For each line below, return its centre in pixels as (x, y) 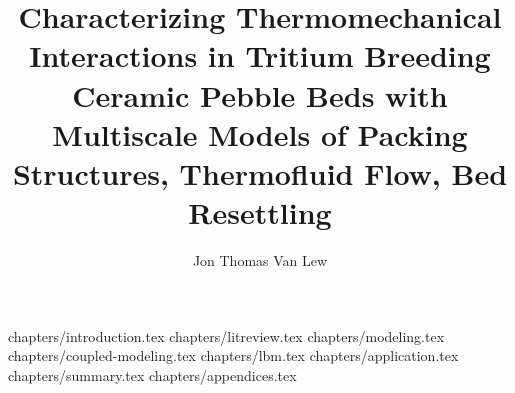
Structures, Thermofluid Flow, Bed (260, 172)
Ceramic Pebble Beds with (260, 94)
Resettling (260, 212)
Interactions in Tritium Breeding (260, 55)
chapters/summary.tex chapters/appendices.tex (152, 374)
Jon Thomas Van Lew (260, 260)
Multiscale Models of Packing (260, 133)
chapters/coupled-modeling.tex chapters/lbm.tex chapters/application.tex (233, 355)
